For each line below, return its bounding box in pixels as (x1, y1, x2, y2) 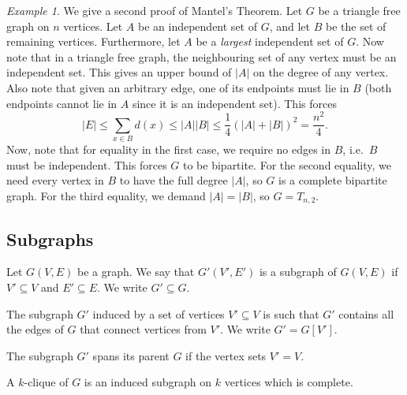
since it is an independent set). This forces (132, 95, 337, 111)
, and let (269, 17, 311, 34)
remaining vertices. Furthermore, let (6, 33, 181, 50)
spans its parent (92, 347, 170, 363)
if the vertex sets (185, 347, 267, 363)
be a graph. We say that (77, 263, 195, 280)
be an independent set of (138, 17, 257, 34)
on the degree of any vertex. (252, 64, 389, 80)
